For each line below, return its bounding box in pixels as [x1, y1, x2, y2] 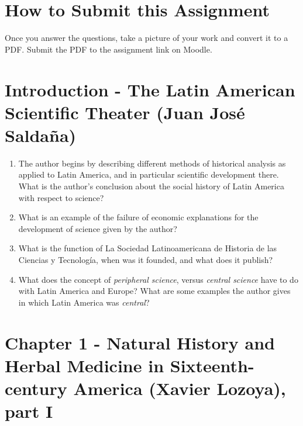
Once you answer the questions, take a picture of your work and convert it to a [5, 32, 288, 44]
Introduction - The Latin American [5, 77, 295, 101]
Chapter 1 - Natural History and [5, 330, 275, 354]
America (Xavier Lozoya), [73, 376, 286, 400]
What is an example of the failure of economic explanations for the [18, 211, 259, 223]
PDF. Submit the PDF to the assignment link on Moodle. [5, 43, 212, 55]
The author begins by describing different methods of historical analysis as [18, 157, 286, 169]
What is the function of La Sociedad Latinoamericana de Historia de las [18, 242, 277, 254]
